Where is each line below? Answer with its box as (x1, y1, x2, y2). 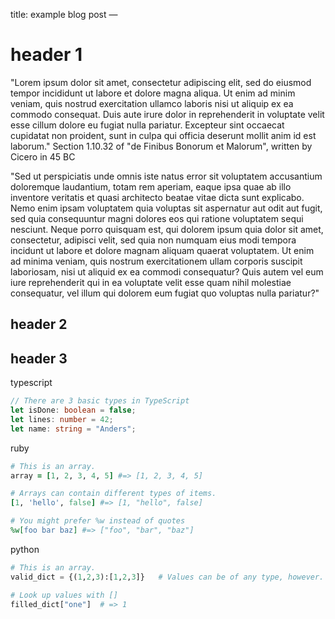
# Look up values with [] (10, 590, 118, 600)
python (10, 543, 40, 555)
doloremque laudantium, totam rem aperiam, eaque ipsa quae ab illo (10, 180, 292, 193)
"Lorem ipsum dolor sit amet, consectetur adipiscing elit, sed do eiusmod (10, 76, 312, 88)
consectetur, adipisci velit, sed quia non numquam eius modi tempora (10, 234, 297, 246)
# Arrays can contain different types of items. (10, 489, 217, 499)
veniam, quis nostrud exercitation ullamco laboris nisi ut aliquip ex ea (10, 97, 294, 109)
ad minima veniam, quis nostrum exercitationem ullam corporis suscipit (10, 255, 303, 267)
